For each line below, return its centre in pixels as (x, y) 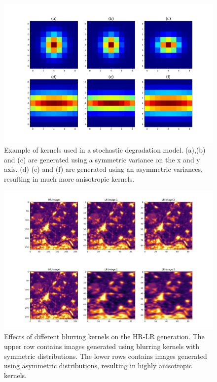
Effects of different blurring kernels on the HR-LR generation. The (104, 336)
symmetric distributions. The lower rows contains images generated (106, 356)
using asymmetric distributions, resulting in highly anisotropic (98, 366)
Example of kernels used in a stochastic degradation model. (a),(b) (105, 149)
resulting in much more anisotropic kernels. (69, 178)
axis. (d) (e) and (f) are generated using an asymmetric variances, (103, 169)
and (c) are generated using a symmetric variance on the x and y (102, 159)
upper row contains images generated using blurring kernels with (102, 346)
